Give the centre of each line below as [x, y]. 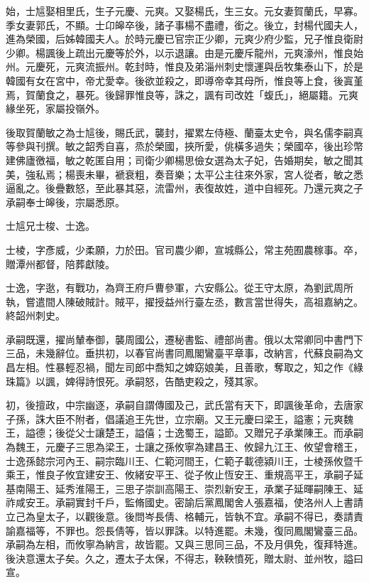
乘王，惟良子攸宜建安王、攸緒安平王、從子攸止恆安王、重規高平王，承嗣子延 [184, 475]
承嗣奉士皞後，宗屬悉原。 [65, 202]
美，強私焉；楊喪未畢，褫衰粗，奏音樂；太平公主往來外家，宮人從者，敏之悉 [184, 174]
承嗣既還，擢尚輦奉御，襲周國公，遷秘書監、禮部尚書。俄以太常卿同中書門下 [184, 339]
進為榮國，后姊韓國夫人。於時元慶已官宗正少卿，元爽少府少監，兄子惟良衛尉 [184, 39]
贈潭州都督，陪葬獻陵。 [60, 263]
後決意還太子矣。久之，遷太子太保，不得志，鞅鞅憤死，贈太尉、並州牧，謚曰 [184, 558]
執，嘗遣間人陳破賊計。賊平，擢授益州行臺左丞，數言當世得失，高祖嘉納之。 [184, 301]
